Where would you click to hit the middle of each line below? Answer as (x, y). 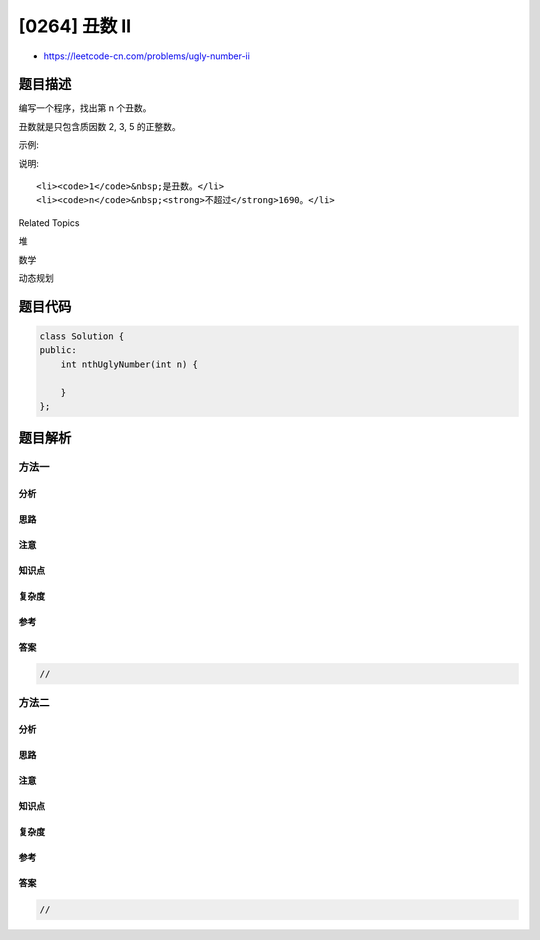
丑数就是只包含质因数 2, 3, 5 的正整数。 (99, 126)
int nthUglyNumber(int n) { (129, 364)
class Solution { (82, 336)
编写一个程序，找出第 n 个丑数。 (85, 108)
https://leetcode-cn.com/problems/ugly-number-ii (146, 56)
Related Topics (49, 222)
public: (58, 350)
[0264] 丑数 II (75, 26)
